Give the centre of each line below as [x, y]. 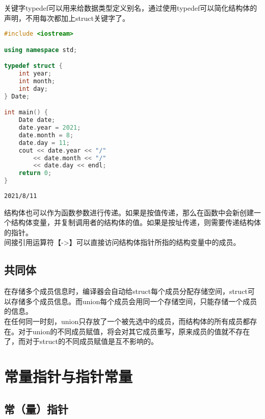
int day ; [33, 89]
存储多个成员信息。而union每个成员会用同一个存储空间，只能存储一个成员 [134, 301]
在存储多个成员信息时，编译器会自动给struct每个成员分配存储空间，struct [126, 291]
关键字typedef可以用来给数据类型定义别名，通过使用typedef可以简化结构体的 [131, 8]
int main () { [26, 113]
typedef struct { [33, 66]
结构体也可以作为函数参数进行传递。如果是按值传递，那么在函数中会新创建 [129, 212]
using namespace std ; [41, 50]
